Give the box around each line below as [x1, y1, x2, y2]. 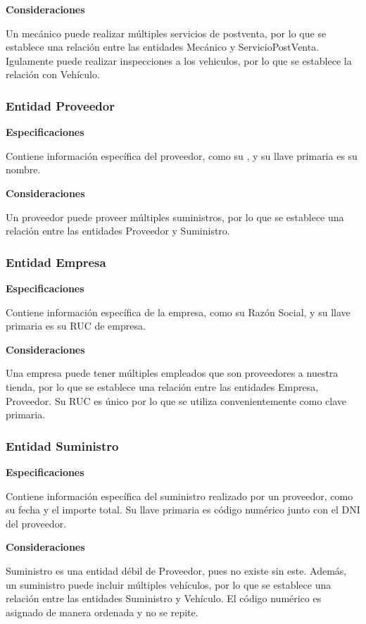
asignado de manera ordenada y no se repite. [6, 604, 198, 619]
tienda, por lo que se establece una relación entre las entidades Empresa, [6, 379, 319, 394]
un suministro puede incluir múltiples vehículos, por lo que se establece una [6, 577, 332, 592]
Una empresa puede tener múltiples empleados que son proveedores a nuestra [6, 366, 339, 380]
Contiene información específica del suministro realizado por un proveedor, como [6, 488, 353, 503]
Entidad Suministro [6, 437, 119, 454]
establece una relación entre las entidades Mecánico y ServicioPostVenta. [6, 39, 320, 54]
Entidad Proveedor [6, 96, 115, 114]
